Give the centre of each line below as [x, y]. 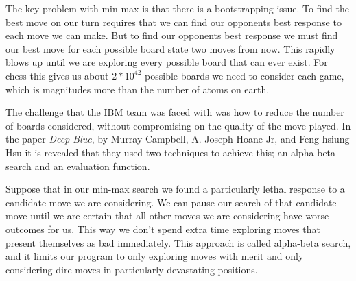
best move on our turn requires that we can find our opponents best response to [174, 22]
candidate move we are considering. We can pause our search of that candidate [171, 202]
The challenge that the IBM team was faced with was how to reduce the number [175, 112]
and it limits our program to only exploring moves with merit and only [155, 256]
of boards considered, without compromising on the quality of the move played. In [178, 125]
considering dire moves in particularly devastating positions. [132, 269]
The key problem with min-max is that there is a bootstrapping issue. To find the [178, 8]
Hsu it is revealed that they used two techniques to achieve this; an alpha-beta [171, 152]
